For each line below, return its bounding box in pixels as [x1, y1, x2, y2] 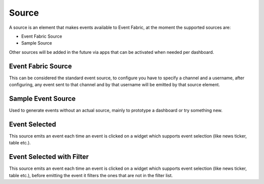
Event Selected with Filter [9, 153, 89, 161]
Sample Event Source [9, 94, 76, 103]
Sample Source [21, 40, 52, 46]
